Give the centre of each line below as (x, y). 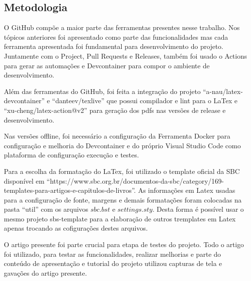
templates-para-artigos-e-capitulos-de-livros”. (70, 190)
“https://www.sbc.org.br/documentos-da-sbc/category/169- (135, 180)
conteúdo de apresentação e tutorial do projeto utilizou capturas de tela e (113, 263)
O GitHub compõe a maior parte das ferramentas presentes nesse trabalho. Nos (122, 27)
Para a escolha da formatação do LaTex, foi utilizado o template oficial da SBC (122, 171)
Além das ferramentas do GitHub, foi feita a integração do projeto (102, 91)
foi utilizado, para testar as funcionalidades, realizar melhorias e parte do (112, 254)
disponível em (24, 180)
